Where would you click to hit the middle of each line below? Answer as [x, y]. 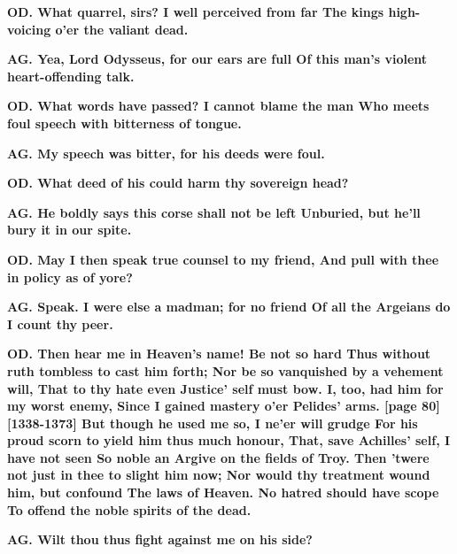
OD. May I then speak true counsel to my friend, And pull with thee [223, 259]
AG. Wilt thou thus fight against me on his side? [160, 539]
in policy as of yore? [70, 277]
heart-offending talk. [71, 76]
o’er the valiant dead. [122, 29]
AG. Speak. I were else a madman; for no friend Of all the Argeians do [229, 307]
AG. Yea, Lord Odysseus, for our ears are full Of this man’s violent [217, 59]
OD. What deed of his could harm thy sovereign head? [178, 183]
